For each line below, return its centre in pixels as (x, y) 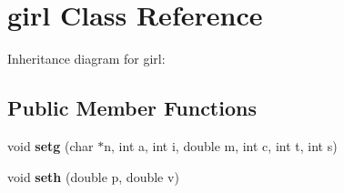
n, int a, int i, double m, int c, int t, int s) (221, 145)
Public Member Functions (132, 108)
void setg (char (51, 145)
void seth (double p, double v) (93, 176)
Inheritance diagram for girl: (86, 59)
